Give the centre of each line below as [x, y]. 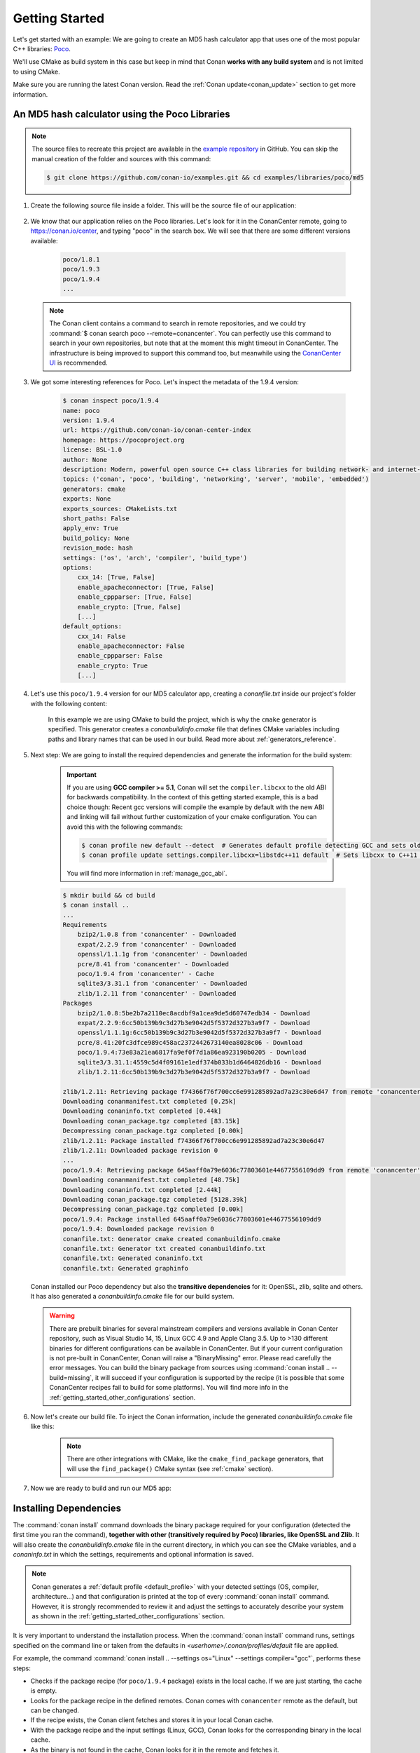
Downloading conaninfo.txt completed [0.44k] [142, 1111]
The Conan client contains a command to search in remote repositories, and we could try [177, 323]
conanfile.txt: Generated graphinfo [126, 1268]
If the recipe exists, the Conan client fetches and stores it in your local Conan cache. [152, 1720]
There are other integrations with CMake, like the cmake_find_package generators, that [195, 1459]
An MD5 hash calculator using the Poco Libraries [121, 115]
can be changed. [55, 1710]
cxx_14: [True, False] [116, 577]
